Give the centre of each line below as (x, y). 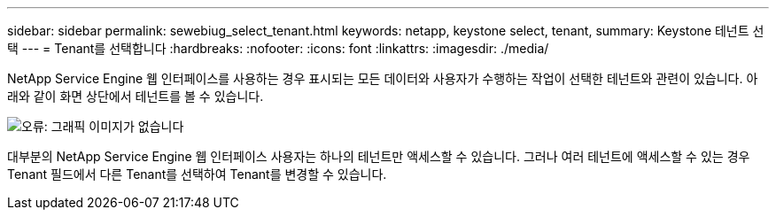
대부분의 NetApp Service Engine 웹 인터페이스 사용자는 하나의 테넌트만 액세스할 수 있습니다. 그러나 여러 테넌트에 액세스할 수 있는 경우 (379, 156)
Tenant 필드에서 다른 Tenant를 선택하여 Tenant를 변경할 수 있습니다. (197, 174)
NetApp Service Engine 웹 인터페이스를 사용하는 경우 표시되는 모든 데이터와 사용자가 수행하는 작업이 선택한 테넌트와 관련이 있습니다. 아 (383, 78)
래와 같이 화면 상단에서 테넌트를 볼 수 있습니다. (136, 96)
